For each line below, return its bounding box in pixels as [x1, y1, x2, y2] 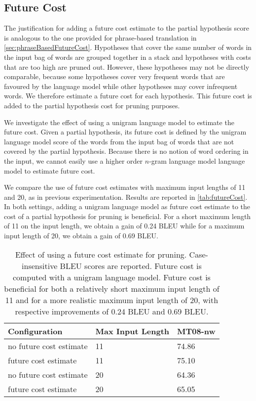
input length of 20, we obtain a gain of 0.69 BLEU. [4, 230, 158, 241]
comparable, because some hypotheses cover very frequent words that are [4, 71, 225, 82]
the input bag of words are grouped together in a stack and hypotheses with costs [4, 51, 251, 62]
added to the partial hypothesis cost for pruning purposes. [4, 100, 180, 110]
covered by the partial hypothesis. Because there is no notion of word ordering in [4, 146, 249, 156]
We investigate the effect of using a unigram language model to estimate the [4, 117, 234, 127]
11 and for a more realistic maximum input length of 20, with [5, 294, 219, 306]
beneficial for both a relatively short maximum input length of [4, 282, 219, 294]
